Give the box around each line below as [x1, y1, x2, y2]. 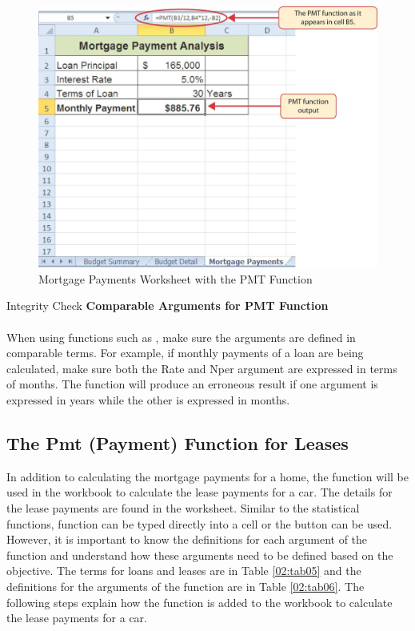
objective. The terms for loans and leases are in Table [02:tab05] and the [6, 562, 361, 579]
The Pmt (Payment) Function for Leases [6, 431, 349, 456]
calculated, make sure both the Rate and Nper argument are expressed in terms [6, 360, 397, 376]
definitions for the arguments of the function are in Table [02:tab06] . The [6, 577, 365, 594]
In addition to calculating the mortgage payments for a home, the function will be [6, 468, 409, 484]
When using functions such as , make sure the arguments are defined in [6, 328, 356, 345]
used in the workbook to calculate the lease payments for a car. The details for [6, 484, 393, 500]
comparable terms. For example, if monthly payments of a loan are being [6, 344, 364, 361]
